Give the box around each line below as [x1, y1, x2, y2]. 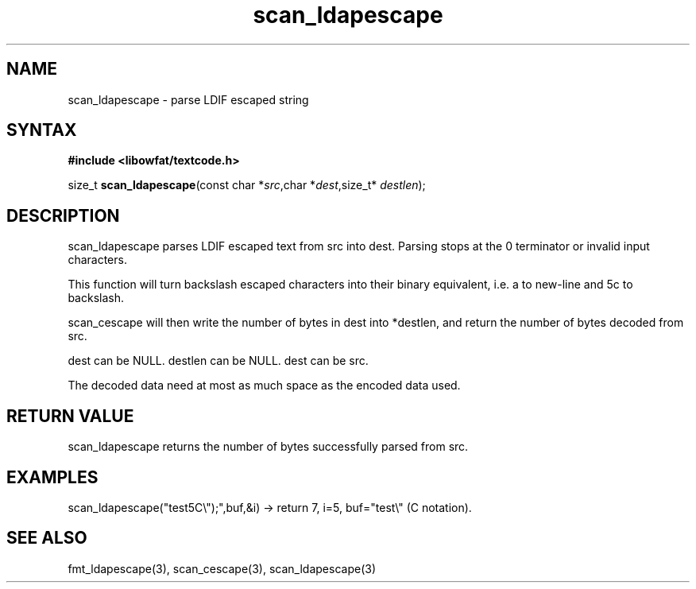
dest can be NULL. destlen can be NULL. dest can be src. [68, 354, 369, 368]
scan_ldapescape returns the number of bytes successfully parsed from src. [68, 440, 469, 454]
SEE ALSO [6, 528, 87, 548]
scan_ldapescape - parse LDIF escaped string [68, 92, 309, 107]
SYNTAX [6, 120, 77, 141]
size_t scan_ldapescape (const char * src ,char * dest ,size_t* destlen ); [68, 178, 426, 192]
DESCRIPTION [6, 205, 120, 226]
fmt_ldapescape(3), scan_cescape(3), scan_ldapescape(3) [68, 561, 376, 575]
